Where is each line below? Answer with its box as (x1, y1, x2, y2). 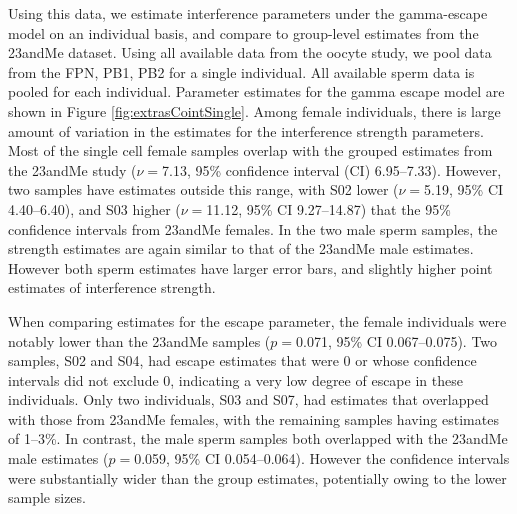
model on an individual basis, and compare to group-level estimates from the (8, 22, 479, 43)
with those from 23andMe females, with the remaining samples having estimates (8, 408, 499, 429)
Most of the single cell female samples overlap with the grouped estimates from (8, 140, 493, 161)
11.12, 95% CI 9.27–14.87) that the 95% (206, 198, 451, 219)
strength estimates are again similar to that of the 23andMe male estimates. (8, 238, 474, 259)
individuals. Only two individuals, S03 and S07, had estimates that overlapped (8, 389, 489, 410)
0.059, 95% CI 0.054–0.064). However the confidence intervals (134, 448, 510, 469)
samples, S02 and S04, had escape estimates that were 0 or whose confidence (8, 350, 477, 371)
